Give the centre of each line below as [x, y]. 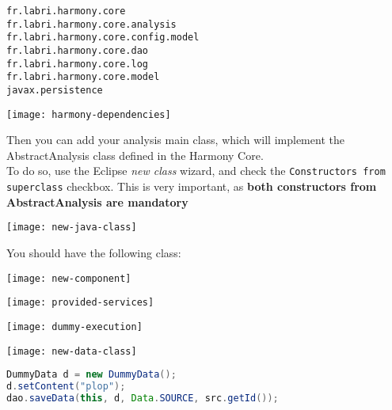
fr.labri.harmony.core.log [77, 64]
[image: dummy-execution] [74, 326]
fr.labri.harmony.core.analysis [91, 24]
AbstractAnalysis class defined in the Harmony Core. [135, 155]
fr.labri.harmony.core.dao [77, 50]
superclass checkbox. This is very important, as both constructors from [192, 186]
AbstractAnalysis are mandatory [97, 201]
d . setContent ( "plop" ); [66, 387]
